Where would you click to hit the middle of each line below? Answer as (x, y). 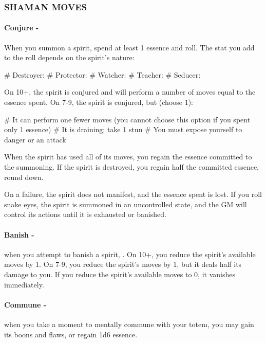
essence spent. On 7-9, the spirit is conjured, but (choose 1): (99, 102)
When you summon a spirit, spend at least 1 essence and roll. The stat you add (129, 47)
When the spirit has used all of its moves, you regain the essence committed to (128, 157)
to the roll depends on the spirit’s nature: (69, 57)
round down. (24, 177)
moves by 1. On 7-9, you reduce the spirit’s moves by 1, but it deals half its (123, 264)
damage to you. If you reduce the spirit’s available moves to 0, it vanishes (120, 274)
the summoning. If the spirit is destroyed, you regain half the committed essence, (131, 166)
